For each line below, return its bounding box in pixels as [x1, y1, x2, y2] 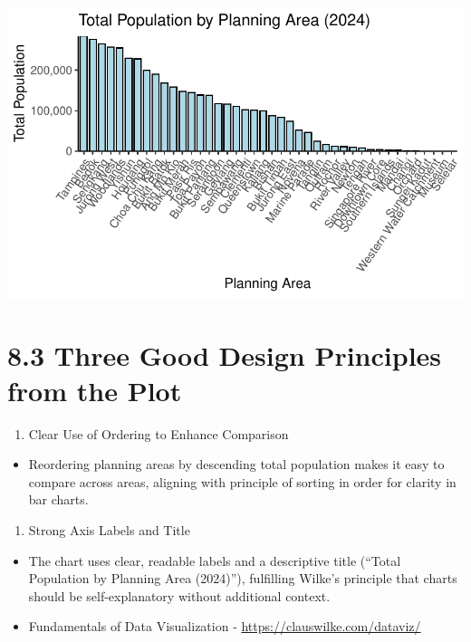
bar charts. [28, 490, 89, 509]
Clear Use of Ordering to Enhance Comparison [28, 424, 289, 443]
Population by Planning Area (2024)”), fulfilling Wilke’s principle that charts [28, 569, 457, 588]
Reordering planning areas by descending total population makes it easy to [28, 455, 445, 474]
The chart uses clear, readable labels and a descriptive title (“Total [28, 551, 401, 570]
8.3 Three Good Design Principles [7, 336, 442, 373]
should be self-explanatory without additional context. [28, 586, 331, 605]
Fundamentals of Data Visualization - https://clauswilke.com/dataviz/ [28, 617, 421, 636]
